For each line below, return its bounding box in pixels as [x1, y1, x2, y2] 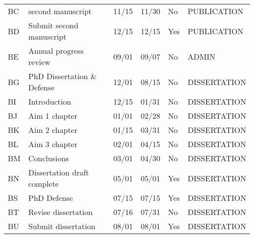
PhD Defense [28, 192, 73, 203]
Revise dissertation [28, 206, 93, 217]
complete [28, 178, 59, 189]
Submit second [28, 20, 79, 31]
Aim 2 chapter [28, 124, 78, 135]
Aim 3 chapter [28, 138, 78, 150]
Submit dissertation [28, 220, 96, 232]
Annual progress [28, 45, 84, 56]
